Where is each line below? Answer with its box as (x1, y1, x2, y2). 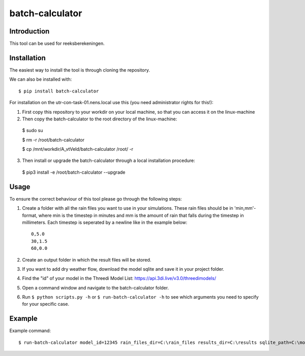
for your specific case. (22, 301, 70, 307)
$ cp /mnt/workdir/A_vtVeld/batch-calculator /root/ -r (22, 146, 133, 152)
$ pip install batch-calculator (18, 88, 99, 94)
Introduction (9, 27, 50, 36)
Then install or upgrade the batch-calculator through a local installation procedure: (22, 157, 195, 164)
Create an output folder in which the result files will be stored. (22, 256, 151, 263)
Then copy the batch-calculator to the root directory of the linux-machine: (22, 116, 177, 122)
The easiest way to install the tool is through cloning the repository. (9, 67, 150, 73)
